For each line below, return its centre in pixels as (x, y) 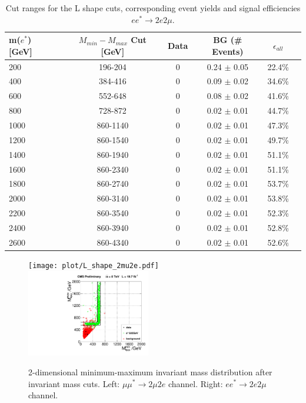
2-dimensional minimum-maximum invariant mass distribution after (150, 371)
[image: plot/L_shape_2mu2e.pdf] (94, 265)
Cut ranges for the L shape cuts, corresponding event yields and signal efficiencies (153, 8)
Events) (228, 51)
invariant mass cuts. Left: (74, 383)
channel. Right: (195, 383)
